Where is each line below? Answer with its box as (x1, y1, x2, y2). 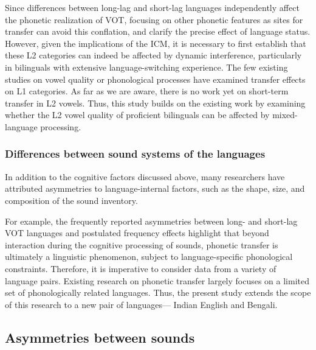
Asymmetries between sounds (5, 327, 195, 346)
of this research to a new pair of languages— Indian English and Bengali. (5, 298, 278, 310)
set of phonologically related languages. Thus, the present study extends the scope (5, 286, 311, 299)
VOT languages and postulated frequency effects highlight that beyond (5, 226, 269, 239)
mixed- (272, 108, 298, 121)
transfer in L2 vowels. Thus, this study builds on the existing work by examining (5, 96, 306, 109)
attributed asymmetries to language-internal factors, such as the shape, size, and (5, 182, 305, 195)
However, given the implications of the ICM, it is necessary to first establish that (5, 37, 306, 49)
